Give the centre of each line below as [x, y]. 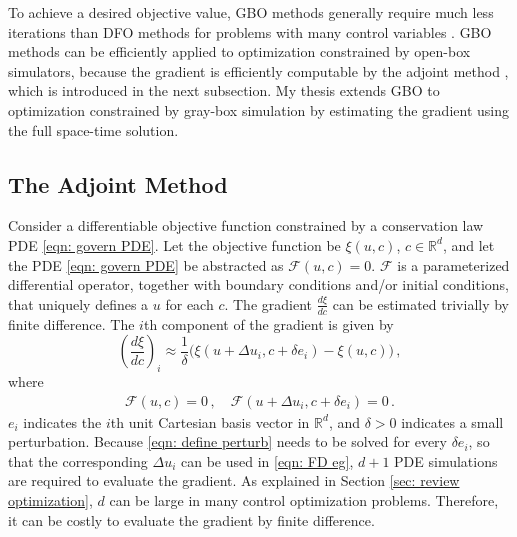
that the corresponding [78, 460]
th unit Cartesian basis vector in [210, 421]
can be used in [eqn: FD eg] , [267, 460]
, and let [468, 244]
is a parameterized [453, 264]
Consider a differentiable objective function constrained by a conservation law [246, 225]
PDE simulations [446, 460]
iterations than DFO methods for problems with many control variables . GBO [250, 31]
